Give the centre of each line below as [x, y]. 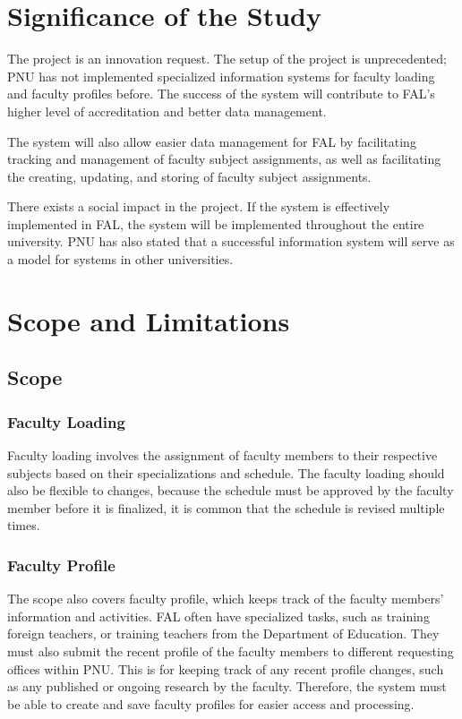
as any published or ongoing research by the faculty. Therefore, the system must [227, 686]
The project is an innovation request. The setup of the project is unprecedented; [227, 59]
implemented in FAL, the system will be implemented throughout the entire [216, 223]
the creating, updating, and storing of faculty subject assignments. [189, 176]
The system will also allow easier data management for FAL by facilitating [212, 141]
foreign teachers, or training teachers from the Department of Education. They [223, 633]
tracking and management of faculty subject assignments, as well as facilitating [224, 159]
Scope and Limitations [149, 320]
